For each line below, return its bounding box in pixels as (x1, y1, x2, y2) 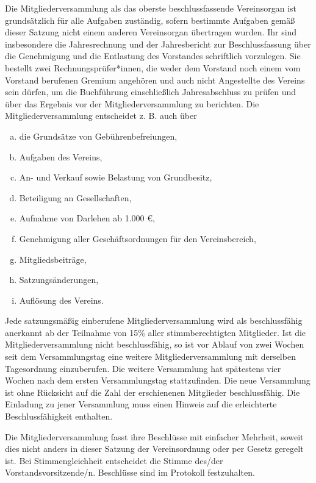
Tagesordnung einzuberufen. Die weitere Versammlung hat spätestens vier (5, 362, 281, 374)
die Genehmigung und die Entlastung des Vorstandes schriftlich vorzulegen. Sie (5, 49, 301, 62)
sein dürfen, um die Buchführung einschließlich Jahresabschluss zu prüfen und (5, 85, 296, 98)
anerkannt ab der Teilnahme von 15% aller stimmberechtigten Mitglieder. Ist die (5, 326, 306, 338)
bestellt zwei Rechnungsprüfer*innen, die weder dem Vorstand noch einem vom (5, 61, 301, 74)
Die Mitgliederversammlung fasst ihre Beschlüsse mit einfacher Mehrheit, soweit (5, 430, 304, 443)
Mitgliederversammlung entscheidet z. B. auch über (5, 109, 197, 122)
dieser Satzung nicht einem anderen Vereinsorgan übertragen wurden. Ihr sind (5, 26, 297, 38)
